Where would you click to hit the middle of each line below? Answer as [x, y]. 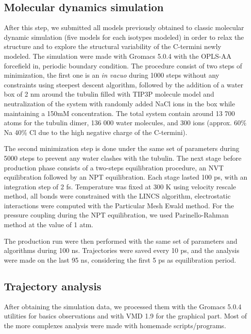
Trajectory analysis [53, 286]
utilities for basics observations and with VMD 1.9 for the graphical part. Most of [125, 316]
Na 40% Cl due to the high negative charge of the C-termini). [96, 132]
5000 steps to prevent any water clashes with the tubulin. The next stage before [123, 158]
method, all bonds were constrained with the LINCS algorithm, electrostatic [117, 196]
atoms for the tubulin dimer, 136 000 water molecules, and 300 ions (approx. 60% [125, 123]
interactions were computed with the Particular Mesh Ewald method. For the [119, 205]
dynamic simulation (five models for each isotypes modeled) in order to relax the [124, 37]
